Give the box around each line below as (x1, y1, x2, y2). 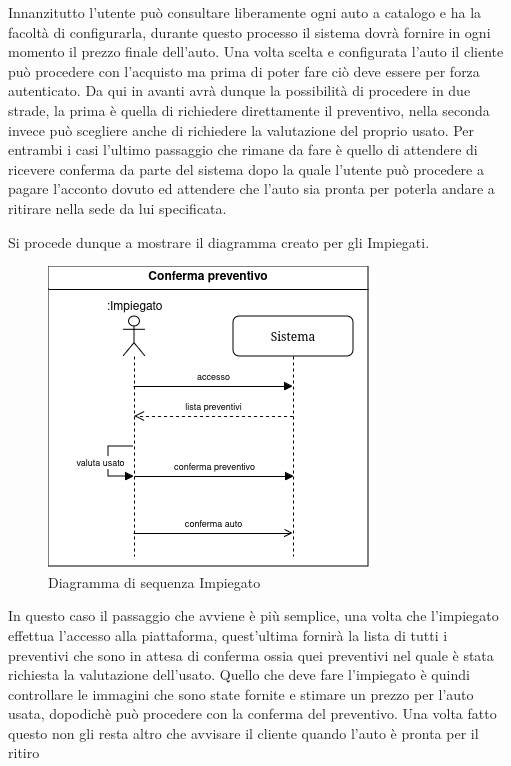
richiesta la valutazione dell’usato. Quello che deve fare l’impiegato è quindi (8, 664, 470, 685)
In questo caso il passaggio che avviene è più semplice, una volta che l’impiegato (8, 605, 499, 626)
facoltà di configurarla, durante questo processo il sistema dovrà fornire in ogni (8, 21, 491, 42)
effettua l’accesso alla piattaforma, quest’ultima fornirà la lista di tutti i (8, 624, 448, 645)
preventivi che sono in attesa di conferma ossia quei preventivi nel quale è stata (8, 644, 494, 665)
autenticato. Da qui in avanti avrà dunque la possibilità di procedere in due (8, 80, 471, 101)
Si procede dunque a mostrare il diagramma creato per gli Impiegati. (8, 231, 430, 252)
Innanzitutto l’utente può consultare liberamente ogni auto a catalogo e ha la (8, 2, 482, 22)
